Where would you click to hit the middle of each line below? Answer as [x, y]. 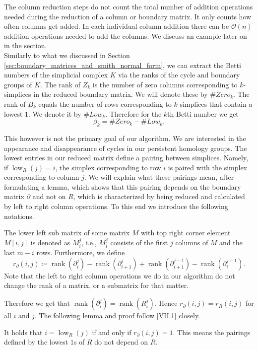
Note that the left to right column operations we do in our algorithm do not [120, 275]
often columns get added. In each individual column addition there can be [117, 26]
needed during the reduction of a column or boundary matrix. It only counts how [128, 16]
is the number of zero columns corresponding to [165, 84]
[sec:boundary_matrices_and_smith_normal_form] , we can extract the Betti [123, 65]
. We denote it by [55, 113]
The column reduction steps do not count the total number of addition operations [129, 6]
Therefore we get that [37, 303]
